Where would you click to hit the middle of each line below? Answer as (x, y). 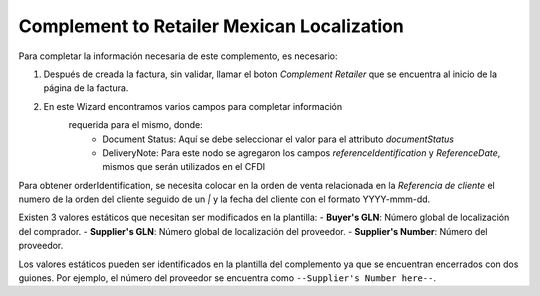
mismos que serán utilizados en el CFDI (184, 167)
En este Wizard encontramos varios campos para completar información (193, 106)
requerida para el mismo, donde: (136, 125)
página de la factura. (86, 88)
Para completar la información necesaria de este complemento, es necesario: (178, 56)
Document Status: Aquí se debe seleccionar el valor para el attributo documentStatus (278, 139)
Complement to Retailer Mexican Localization (211, 26)
